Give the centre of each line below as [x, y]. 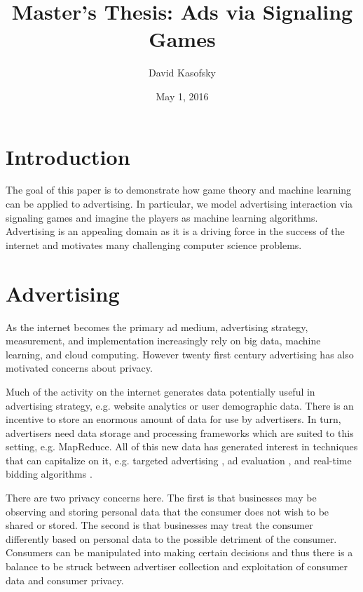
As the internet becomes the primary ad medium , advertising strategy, [157, 327]
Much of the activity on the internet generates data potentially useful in [160, 391]
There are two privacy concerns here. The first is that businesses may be [161, 498]
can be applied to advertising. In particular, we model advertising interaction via [179, 204]
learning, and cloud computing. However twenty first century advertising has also [180, 354]
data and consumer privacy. [65, 580]
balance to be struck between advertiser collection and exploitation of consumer [177, 566]
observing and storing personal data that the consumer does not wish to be [167, 511]
